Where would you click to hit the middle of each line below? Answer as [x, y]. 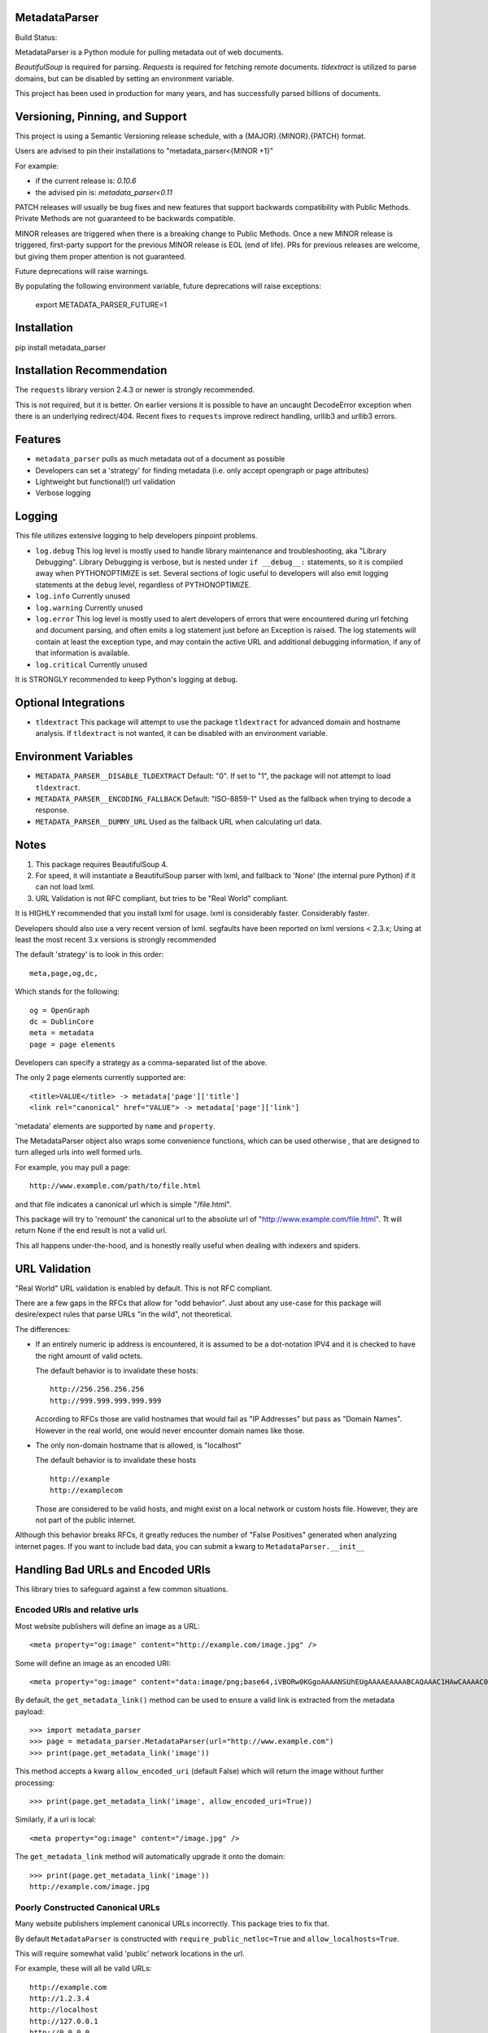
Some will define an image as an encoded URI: [93, 1663]
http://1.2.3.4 [60, 1999]
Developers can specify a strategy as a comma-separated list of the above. [141, 1063]
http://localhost [64, 2010]
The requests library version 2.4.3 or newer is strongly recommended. [135, 390]
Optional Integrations [70, 702]
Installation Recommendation [91, 370]
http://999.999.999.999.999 [106, 1400]
